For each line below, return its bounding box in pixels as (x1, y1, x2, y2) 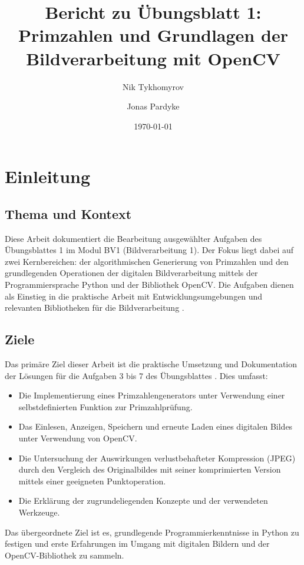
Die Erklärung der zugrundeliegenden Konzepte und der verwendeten (18, 494, 268, 507)
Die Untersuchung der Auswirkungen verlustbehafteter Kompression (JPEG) (18, 451, 296, 464)
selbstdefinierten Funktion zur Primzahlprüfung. (18, 400, 193, 413)
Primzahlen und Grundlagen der (18, 23, 288, 47)
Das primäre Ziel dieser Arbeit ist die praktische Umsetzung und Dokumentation (5, 358, 298, 370)
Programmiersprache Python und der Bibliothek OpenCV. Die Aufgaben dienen (5, 278, 294, 291)
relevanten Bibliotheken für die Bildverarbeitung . (5, 301, 184, 314)
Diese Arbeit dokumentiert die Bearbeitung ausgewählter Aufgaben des (5, 232, 262, 244)
